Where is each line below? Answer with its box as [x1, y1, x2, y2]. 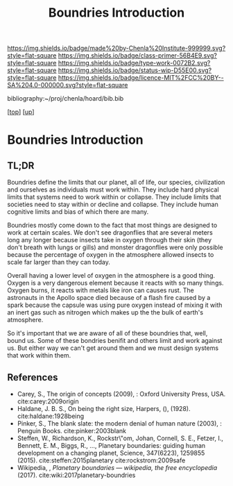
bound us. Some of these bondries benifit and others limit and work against [7, 337, 223, 345]
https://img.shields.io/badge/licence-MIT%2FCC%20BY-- [58, 74, 224, 82]
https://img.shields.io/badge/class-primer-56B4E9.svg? [58, 51, 217, 60]
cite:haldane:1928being [17, 412, 85, 420]
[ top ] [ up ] [7, 108, 35, 116]
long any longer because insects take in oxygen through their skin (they [7, 236, 212, 244]
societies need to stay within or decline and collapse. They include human [7, 200, 218, 209]
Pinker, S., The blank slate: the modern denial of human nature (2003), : [17, 419, 222, 428]
